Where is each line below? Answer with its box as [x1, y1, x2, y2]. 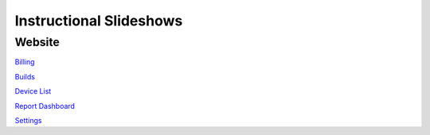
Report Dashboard [14, 101, 76, 110]
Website [14, 35, 60, 49]
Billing [14, 57, 35, 67]
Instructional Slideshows [14, 12, 183, 29]
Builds [14, 71, 36, 81]
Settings [14, 115, 42, 125]
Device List [14, 87, 52, 96]
